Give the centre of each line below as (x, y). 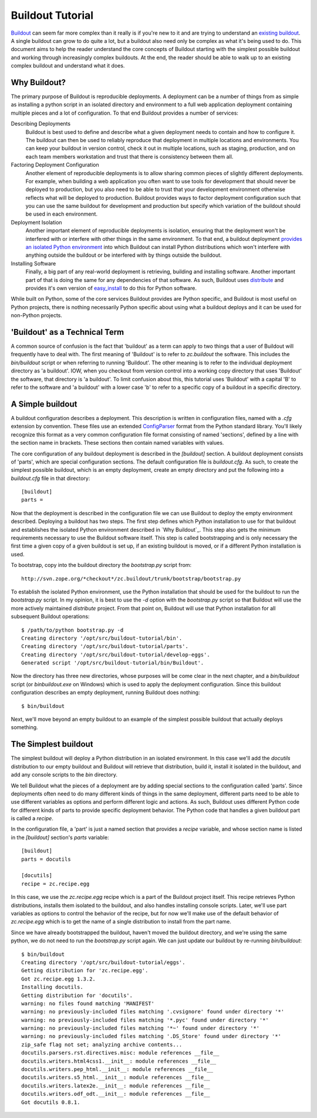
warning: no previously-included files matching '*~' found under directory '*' (141, 1028)
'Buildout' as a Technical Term (68, 332)
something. (24, 727)
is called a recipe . (32, 818)
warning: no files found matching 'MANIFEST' (88, 1003)
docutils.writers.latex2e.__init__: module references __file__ (116, 1086)
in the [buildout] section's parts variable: (60, 837)
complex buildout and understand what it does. (68, 66)
